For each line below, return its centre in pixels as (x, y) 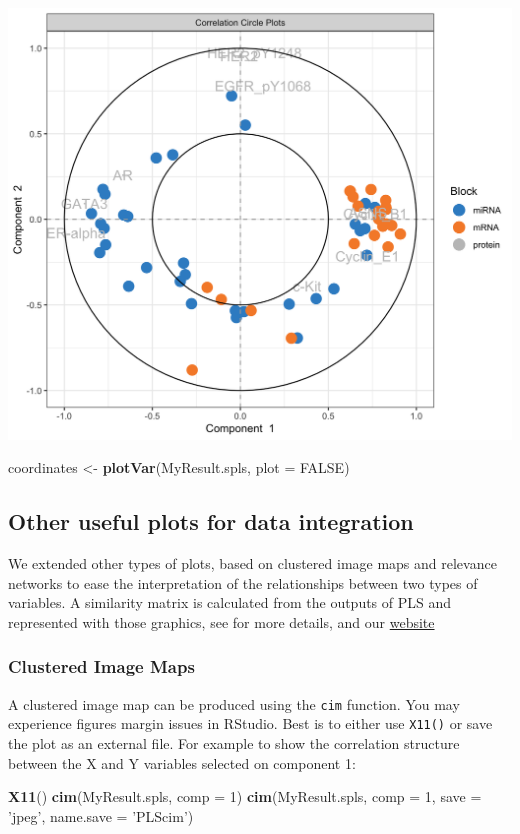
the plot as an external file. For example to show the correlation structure (234, 742)
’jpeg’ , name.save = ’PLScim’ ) (101, 815)
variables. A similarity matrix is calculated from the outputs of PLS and (230, 602)
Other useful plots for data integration (211, 521)
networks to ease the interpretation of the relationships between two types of (243, 582)
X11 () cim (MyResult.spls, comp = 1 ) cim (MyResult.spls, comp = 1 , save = (245, 796)
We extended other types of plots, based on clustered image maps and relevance (252, 563)
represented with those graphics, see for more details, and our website (221, 621)
